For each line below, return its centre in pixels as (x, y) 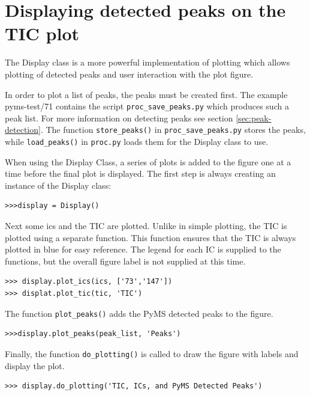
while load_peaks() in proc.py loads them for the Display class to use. (137, 141)
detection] (23, 130)
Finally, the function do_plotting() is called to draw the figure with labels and (152, 353)
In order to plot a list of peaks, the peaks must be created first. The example (146, 94)
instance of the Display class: (58, 185)
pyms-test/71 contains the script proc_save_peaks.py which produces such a (147, 106)
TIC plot (42, 33)
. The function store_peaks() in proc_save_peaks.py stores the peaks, (173, 130)
